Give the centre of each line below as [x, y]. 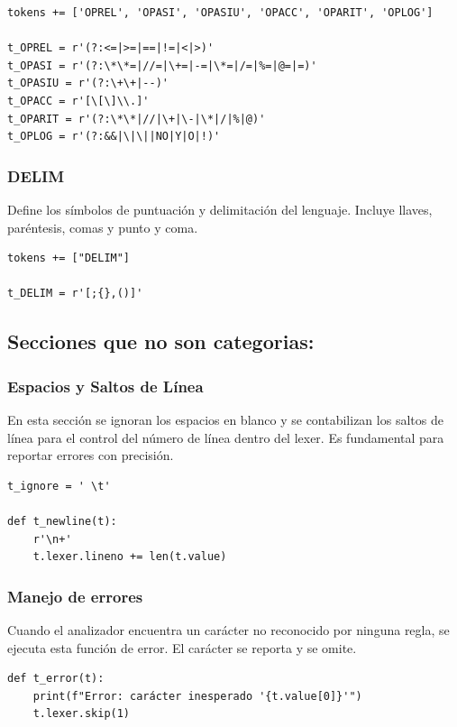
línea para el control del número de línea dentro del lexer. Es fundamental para [226, 437]
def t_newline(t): [62, 521]
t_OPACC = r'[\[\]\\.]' [78, 101]
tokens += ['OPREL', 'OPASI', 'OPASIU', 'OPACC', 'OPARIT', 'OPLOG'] [220, 13]
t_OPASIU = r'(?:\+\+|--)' [88, 83]
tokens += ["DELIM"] [69, 258]
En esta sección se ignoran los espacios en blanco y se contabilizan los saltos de [225, 419]
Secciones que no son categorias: [161, 341]
